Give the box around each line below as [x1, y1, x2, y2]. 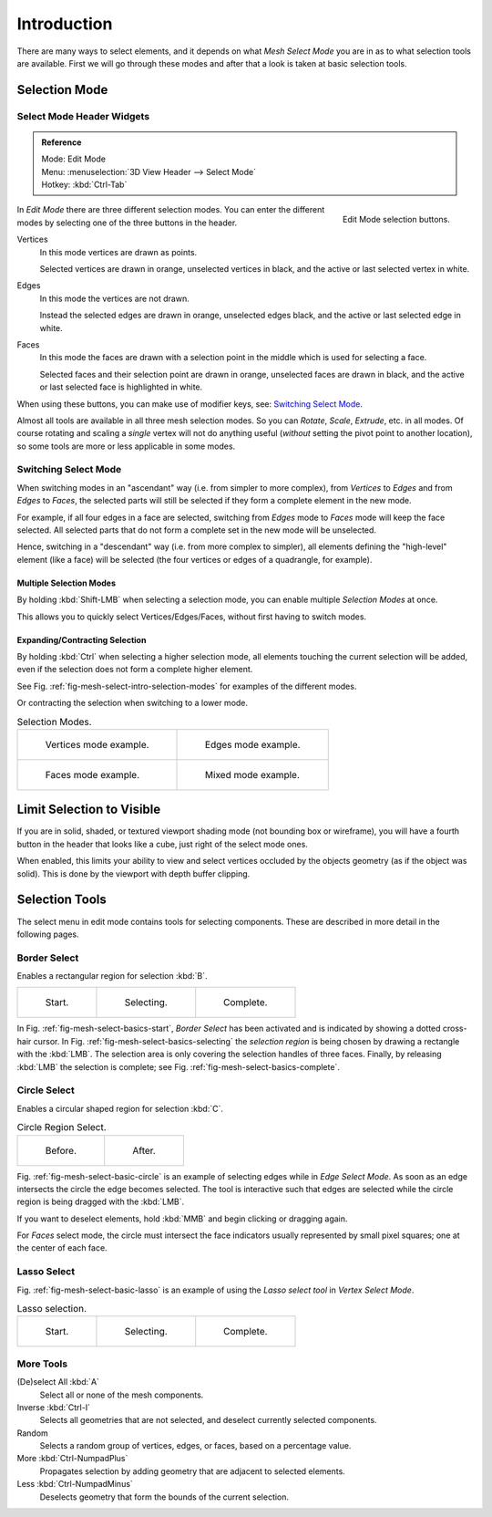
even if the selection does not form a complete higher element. [16, 664, 253, 675]
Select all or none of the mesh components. [39, 1389, 204, 1400]
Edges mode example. [205, 738, 301, 751]
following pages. [16, 929, 79, 940]
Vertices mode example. [45, 738, 149, 751]
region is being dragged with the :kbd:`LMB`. [16, 1196, 185, 1208]
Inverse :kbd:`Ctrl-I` [16, 1401, 91, 1413]
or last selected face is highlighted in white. [39, 381, 203, 392]
